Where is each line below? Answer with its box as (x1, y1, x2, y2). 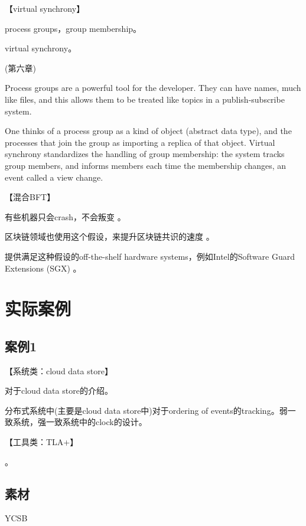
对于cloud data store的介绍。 (5, 384, 113, 397)
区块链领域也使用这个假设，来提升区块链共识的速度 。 (5, 230, 214, 243)
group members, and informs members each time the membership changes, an (5, 159, 287, 171)
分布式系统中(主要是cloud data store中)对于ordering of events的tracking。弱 (5, 404, 288, 416)
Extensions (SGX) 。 (5, 262, 82, 274)
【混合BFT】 (5, 191, 56, 203)
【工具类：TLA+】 (5, 436, 79, 448)
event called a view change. (5, 171, 103, 183)
